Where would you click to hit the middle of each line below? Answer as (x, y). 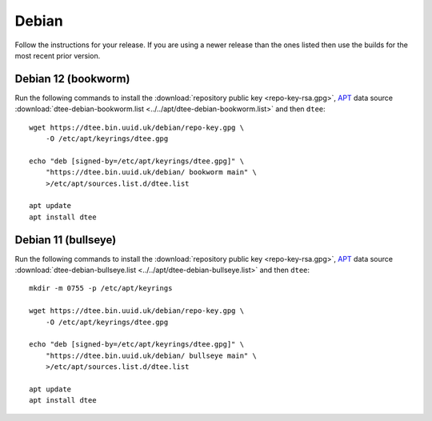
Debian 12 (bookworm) (72, 79)
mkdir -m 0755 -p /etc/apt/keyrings (101, 289)
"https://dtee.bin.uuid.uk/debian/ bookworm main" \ (151, 172)
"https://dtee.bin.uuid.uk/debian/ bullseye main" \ (151, 355)
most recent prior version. (58, 55)
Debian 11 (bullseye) (66, 240)
